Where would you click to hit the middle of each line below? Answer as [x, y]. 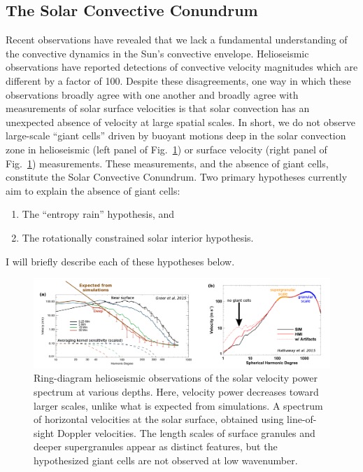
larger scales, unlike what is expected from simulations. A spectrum [178, 405]
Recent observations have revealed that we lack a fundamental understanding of [177, 40]
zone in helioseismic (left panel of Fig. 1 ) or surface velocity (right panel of [166, 149]
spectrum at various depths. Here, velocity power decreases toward [176, 392]
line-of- [302, 419]
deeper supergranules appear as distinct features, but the [156, 446]
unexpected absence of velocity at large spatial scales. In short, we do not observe [180, 122]
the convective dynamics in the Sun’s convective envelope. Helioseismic [157, 53]
